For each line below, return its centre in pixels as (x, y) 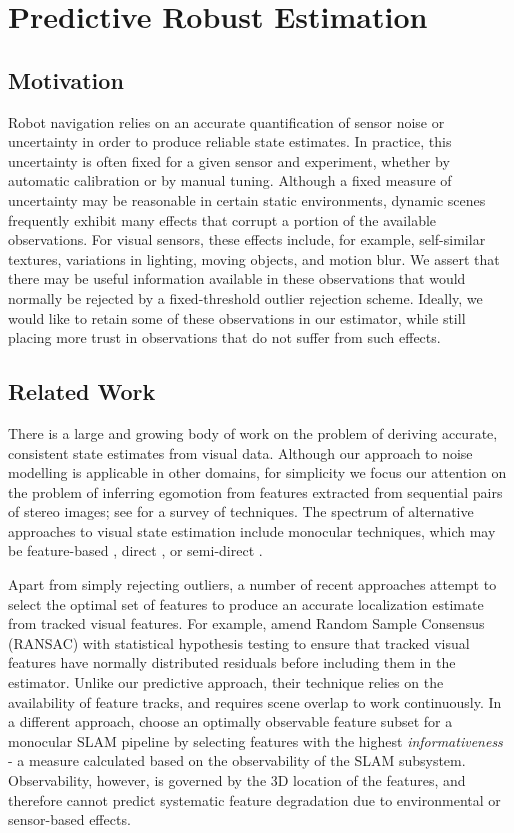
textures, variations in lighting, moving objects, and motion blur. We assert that (254, 258)
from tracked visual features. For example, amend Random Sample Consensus (246, 623)
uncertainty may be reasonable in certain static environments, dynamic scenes (247, 199)
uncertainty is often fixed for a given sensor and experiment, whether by (229, 160)
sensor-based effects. (69, 819)
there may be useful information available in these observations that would (237, 278)
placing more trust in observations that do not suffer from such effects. (224, 337)
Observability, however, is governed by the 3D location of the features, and (237, 780)
